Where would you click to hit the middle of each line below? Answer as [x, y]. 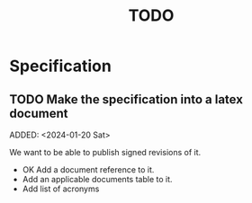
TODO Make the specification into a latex [126, 99]
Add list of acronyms [61, 189]
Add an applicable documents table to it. [97, 179]
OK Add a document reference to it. [88, 170]
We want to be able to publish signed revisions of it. [105, 152]
